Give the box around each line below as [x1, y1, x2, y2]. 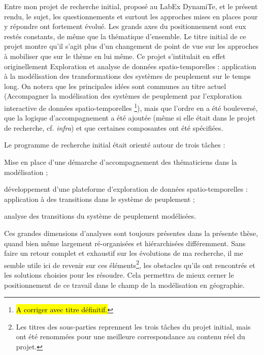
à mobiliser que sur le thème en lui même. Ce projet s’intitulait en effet [4, 50, 226, 61]
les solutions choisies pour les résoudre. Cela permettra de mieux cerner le [4, 269, 234, 280]
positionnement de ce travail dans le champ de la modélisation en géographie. [4, 279, 245, 290]
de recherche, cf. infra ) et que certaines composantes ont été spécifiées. [4, 122, 223, 133]
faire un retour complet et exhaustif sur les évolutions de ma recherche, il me [4, 248, 243, 258]
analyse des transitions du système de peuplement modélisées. [4, 211, 196, 221]
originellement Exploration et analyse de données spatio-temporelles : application [4, 61, 256, 71]
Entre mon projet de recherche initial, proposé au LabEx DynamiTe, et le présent [4, 1, 258, 11]
